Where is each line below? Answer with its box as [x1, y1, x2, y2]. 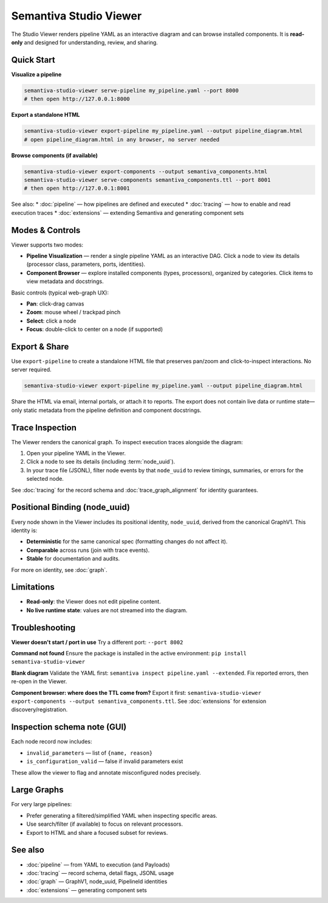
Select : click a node [26, 317, 77, 324]
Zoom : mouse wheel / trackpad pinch [26, 309, 121, 316]
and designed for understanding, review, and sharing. [24, 38, 158, 46]
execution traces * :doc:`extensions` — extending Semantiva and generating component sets [11, 209, 244, 216]
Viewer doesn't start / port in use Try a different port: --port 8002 [11, 638, 183, 646]
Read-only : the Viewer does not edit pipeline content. [26, 598, 161, 605]
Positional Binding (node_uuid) [11, 502, 131, 512]
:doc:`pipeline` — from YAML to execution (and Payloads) [26, 861, 170, 868]
